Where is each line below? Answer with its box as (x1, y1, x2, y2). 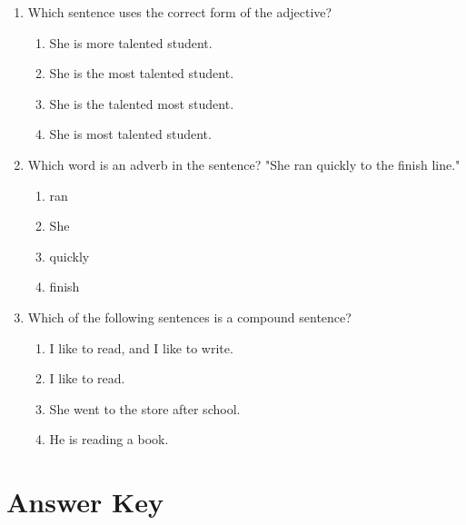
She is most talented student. (49, 124, 212, 144)
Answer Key (6, 483, 164, 520)
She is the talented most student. (49, 94, 234, 113)
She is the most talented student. (49, 64, 234, 83)
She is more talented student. (49, 33, 213, 52)
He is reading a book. (49, 430, 169, 449)
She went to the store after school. (49, 399, 241, 418)
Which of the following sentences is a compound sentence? (27, 307, 352, 326)
